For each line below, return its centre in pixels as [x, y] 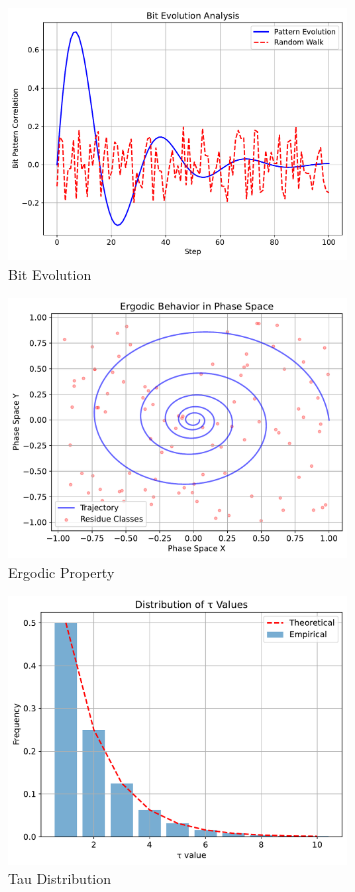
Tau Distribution [60, 878]
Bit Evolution [50, 273]
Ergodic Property [61, 571]
